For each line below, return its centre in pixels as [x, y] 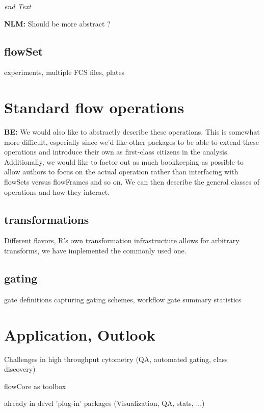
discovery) [20, 369]
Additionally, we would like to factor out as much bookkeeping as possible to [124, 161]
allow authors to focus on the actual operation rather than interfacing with [121, 172]
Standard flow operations [94, 107]
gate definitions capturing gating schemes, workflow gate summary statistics [123, 299]
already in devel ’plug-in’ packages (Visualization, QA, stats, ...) [104, 403]
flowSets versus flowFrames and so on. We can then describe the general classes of [132, 182]
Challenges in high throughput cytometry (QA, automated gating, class [116, 359]
